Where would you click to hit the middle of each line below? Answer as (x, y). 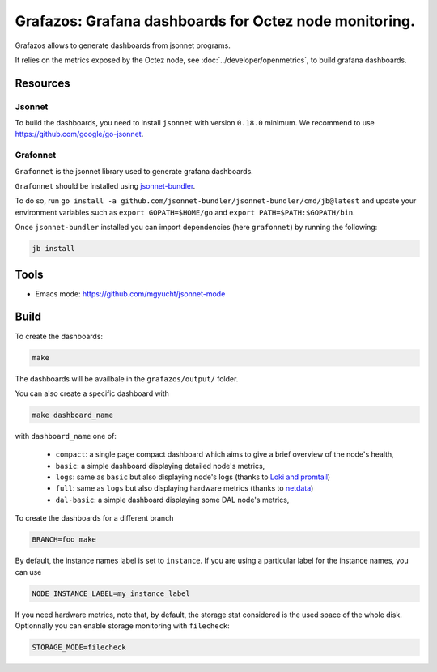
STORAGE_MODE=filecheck (79, 647)
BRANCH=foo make (64, 540)
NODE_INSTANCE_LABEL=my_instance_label (111, 593)
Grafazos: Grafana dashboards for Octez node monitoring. (215, 21)
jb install (53, 249)
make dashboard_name (72, 415)
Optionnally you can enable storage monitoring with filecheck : (122, 625)
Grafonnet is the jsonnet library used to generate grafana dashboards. (134, 171)
